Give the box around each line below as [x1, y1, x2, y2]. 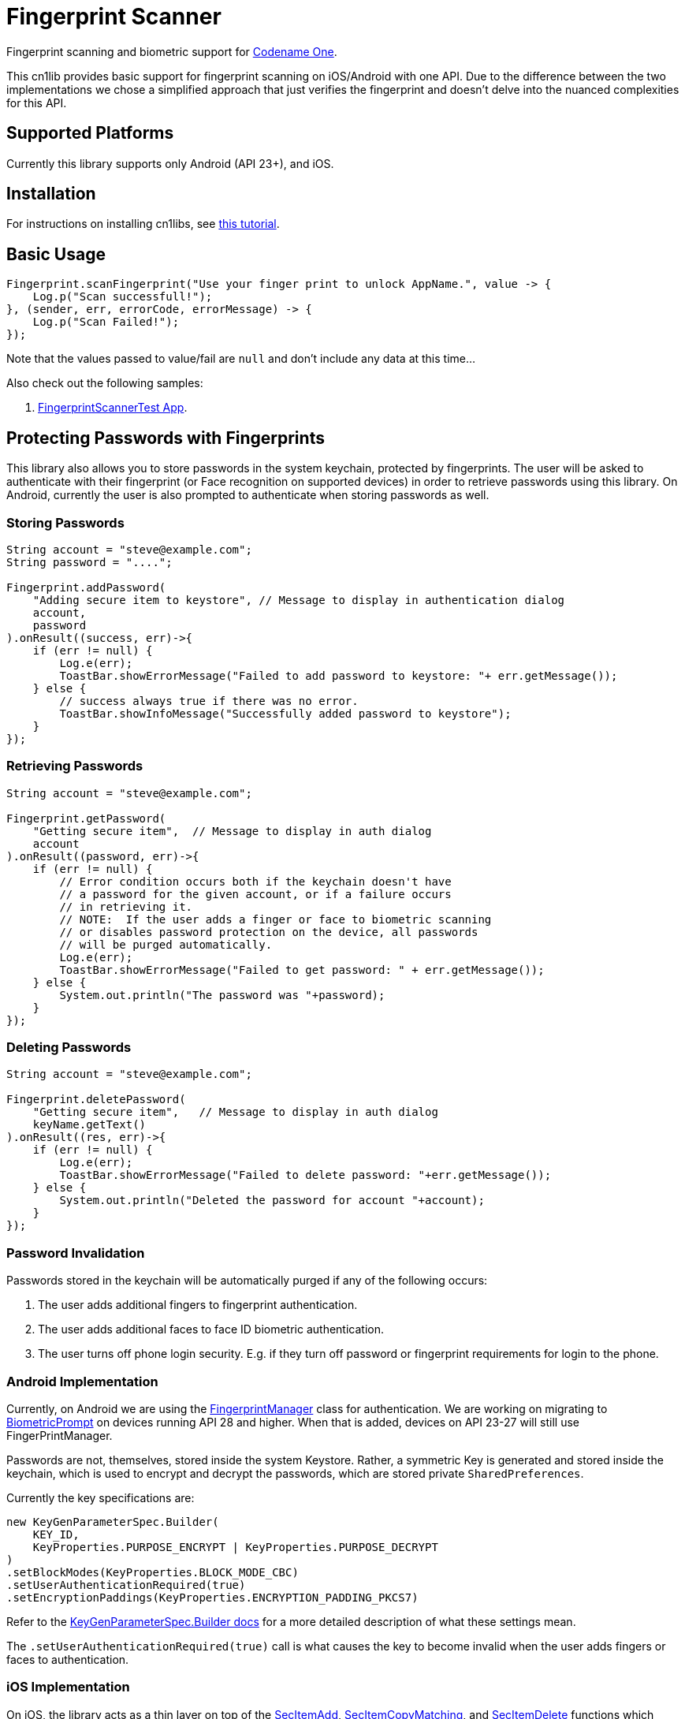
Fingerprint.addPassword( [6, 580, 166, 594]
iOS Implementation [6, 1679, 130, 1695]
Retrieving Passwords [6, 758, 143, 774]
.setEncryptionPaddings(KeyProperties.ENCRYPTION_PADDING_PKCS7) [6, 1590, 419, 1604]
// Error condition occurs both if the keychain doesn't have [59, 874, 452, 888]
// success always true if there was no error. [59, 694, 359, 707]
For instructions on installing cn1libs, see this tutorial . [6, 217, 280, 231]
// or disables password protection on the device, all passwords [59, 925, 478, 938]
